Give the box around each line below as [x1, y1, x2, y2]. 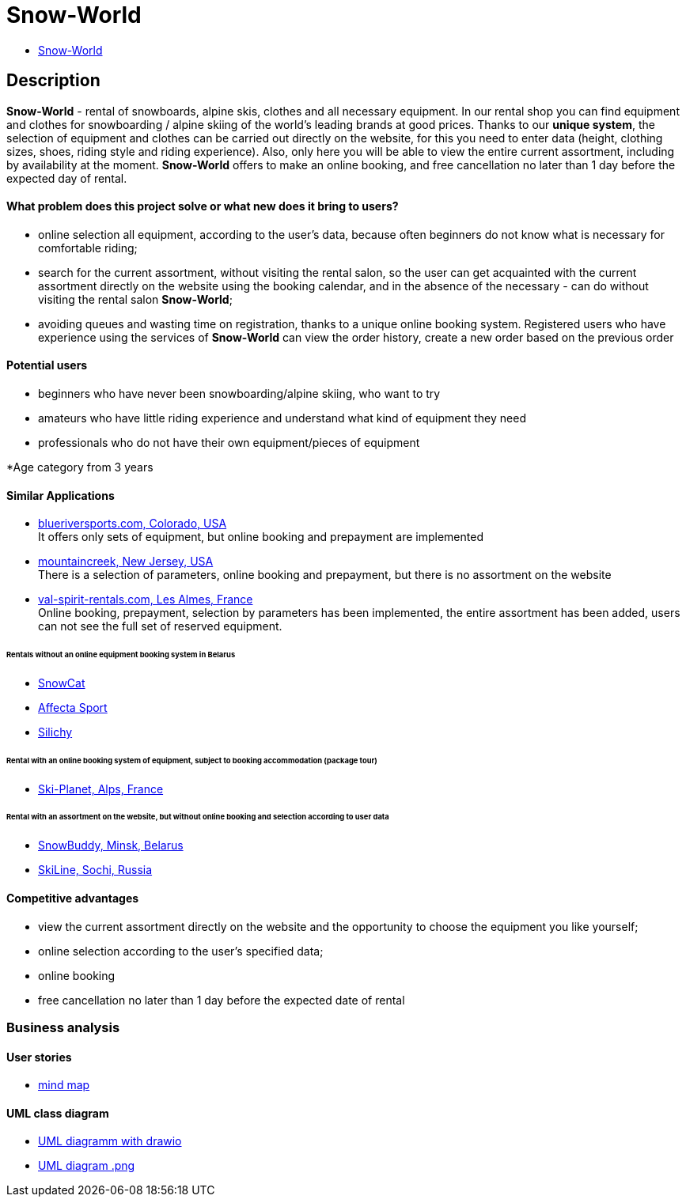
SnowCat [38, 675, 85, 690]
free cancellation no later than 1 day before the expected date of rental [38, 993, 405, 1007]
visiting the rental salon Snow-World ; [38, 292, 233, 306]
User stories [6, 1050, 72, 1064]
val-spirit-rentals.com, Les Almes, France [38, 592, 253, 607]
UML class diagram [6, 1106, 109, 1120]
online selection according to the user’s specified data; [38, 944, 324, 958]
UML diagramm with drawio [38, 1134, 182, 1148]
